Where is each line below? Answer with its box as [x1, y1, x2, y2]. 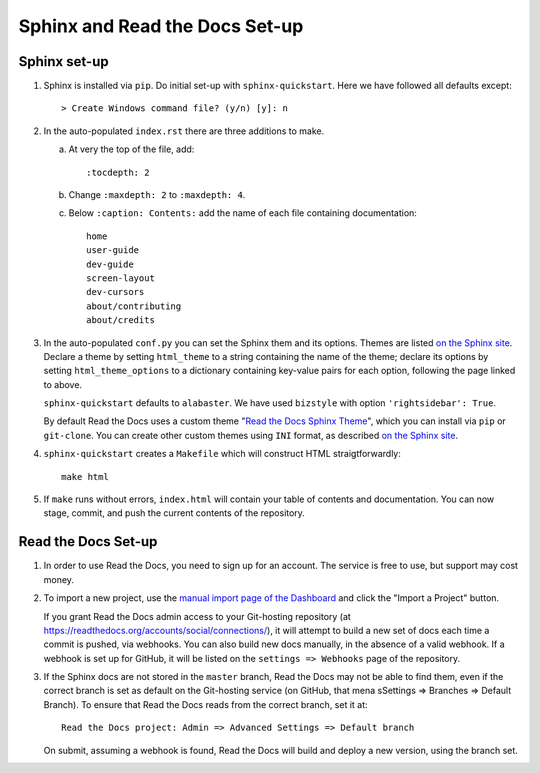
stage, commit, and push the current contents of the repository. [43, 507, 305, 519]
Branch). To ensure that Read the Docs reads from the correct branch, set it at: [43, 698, 369, 710]
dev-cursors [86, 286, 145, 298]
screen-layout [86, 272, 155, 284]
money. [43, 573, 75, 585]
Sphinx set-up [18, 53, 109, 70]
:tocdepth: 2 [86, 166, 150, 178]
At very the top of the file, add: [68, 143, 195, 155]
